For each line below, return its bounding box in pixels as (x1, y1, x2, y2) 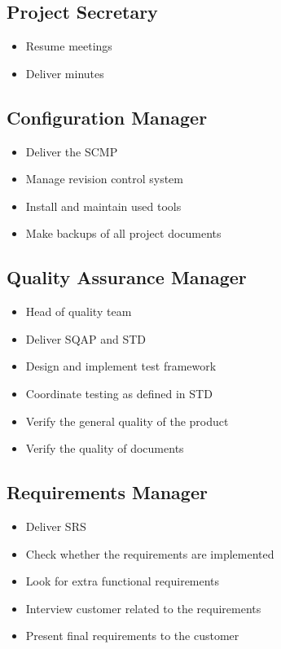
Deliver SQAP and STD (25, 330, 147, 347)
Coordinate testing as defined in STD (25, 384, 213, 401)
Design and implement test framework (25, 357, 217, 375)
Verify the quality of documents (25, 440, 184, 457)
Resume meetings (25, 37, 112, 55)
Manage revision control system (25, 170, 183, 187)
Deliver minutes (25, 64, 104, 81)
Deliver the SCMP (25, 143, 118, 160)
